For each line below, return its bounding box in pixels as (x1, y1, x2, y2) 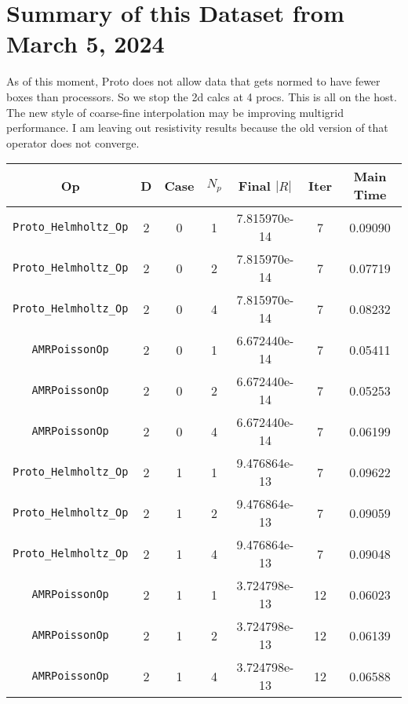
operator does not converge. (6, 134, 140, 151)
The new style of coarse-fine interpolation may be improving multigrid (6, 104, 344, 120)
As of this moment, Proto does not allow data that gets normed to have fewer (6, 73, 381, 89)
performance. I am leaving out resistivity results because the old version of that (6, 119, 388, 136)
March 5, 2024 (6, 27, 165, 60)
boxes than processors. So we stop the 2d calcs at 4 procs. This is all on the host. (6, 88, 397, 104)
